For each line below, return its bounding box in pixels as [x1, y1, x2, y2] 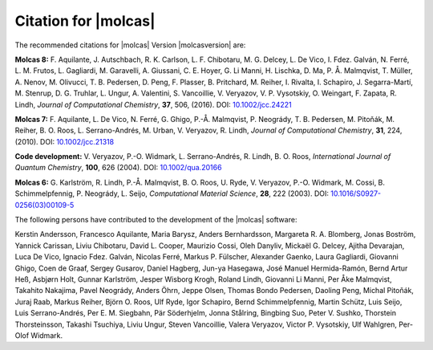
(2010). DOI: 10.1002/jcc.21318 [14, 136, 115, 146]
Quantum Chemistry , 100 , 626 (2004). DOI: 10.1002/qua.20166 [14, 163, 222, 173]
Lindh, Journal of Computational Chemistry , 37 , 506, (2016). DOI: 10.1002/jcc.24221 [14, 100, 292, 109]
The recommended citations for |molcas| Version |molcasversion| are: [14, 40, 246, 50]
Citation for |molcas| [14, 12, 156, 30]
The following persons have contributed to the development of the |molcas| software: [14, 215, 297, 225]
